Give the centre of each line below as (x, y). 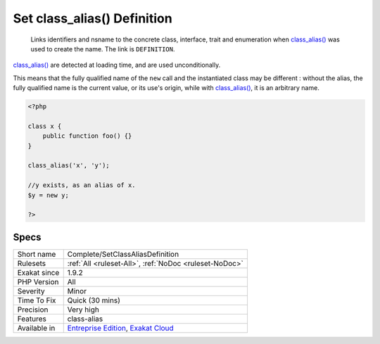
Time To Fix (37, 300)
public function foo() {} (87, 136)
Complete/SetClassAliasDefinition (123, 254)
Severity (31, 291)
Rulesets (31, 263)
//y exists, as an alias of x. (82, 185)
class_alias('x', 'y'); (69, 166)
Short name (37, 254)
